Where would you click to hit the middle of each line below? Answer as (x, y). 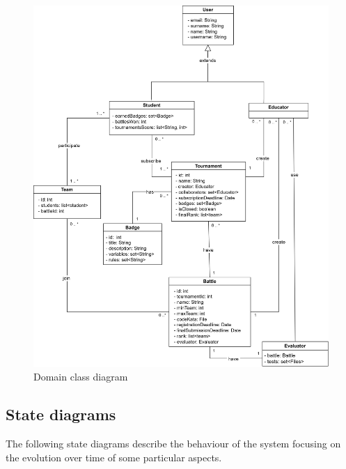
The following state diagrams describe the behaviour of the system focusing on (173, 444)
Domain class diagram (81, 377)
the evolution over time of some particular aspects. (114, 457)
